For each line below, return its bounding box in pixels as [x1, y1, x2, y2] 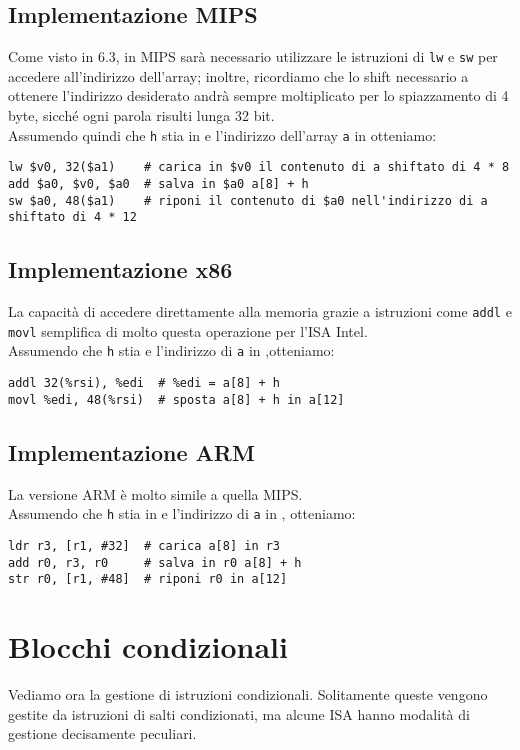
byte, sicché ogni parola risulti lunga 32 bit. [8, 105, 275, 126]
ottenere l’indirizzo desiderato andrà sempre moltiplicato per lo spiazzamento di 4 [8, 85, 509, 106]
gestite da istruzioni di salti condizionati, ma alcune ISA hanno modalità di [8, 703, 470, 724]
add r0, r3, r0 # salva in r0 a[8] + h [8, 555, 302, 570]
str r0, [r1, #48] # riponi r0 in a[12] [8, 572, 288, 587]
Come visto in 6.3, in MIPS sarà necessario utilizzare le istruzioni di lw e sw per [8, 46, 498, 67]
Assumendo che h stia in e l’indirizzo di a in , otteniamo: [8, 503, 356, 524]
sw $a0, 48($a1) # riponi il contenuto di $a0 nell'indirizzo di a [8, 193, 488, 208]
